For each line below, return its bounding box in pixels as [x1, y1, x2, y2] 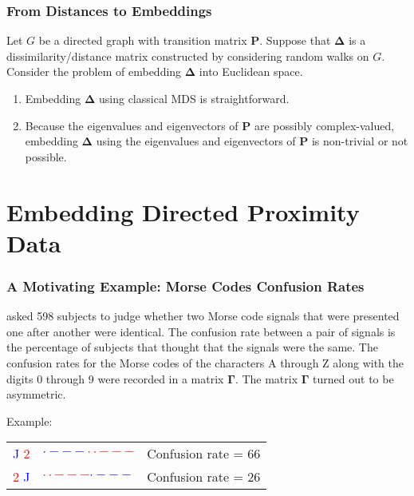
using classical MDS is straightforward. [98, 90, 290, 106]
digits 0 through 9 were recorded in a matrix [6, 370, 224, 387]
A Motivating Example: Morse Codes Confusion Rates [6, 276, 365, 296]
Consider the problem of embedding [6, 63, 182, 80]
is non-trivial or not [311, 133, 408, 149]
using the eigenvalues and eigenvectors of [96, 133, 296, 149]
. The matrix [235, 370, 298, 387]
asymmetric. [6, 386, 66, 403]
